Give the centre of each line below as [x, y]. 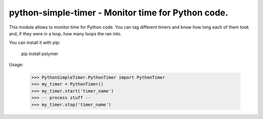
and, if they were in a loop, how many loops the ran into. [65, 33]
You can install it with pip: [35, 43]
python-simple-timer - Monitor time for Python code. [119, 13]
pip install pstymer [40, 54]
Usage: [16, 65]
